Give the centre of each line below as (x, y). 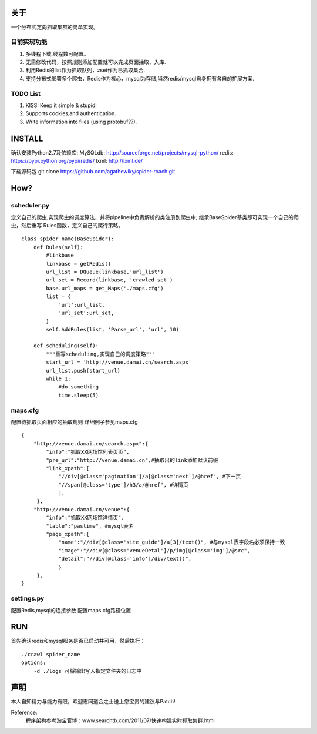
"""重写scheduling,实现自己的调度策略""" (101, 354)
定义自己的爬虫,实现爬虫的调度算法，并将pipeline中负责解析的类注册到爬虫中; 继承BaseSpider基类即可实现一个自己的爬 (155, 217)
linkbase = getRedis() (79, 264)
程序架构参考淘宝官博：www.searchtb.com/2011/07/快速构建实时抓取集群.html (120, 720)
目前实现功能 (29, 42)
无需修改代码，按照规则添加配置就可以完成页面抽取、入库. (96, 62)
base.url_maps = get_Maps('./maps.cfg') (105, 288)
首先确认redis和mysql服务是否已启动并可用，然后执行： (78, 641)
